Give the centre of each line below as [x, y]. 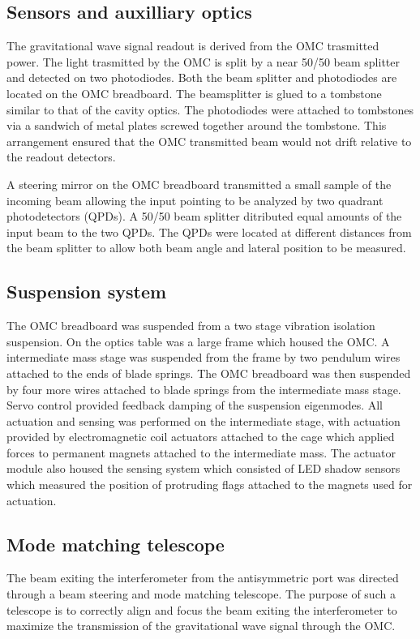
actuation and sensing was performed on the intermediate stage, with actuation [204, 420]
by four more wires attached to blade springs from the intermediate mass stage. [204, 389]
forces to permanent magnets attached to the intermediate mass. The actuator [201, 452]
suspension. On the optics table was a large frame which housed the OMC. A [198, 341]
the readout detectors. [61, 157]
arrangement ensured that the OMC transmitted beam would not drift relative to [209, 141]
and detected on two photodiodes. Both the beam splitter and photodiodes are [202, 77]
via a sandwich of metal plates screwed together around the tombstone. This [197, 125]
